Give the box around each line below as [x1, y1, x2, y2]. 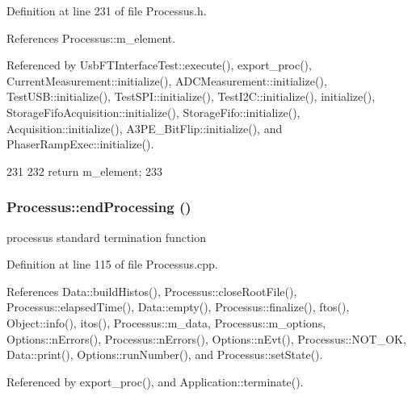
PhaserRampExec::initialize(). [6, 135, 154, 152]
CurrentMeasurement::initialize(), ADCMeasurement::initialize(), [6, 72, 327, 89]
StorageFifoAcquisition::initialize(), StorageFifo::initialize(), [6, 103, 301, 120]
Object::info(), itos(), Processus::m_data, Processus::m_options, [6, 314, 326, 331]
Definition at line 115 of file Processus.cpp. [6, 256, 218, 273]
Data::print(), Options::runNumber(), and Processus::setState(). [6, 346, 323, 363]
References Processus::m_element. [6, 29, 176, 46]
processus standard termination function [6, 228, 207, 245]
